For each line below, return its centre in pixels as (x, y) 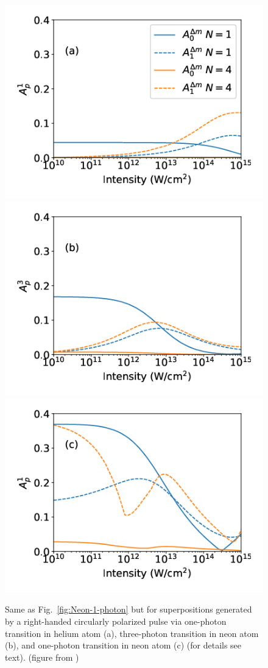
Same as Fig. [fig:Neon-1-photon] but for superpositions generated (129, 609)
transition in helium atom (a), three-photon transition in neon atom (132, 633)
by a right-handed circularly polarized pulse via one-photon (116, 621)
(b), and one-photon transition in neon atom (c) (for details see (123, 645)
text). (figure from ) (42, 657)
